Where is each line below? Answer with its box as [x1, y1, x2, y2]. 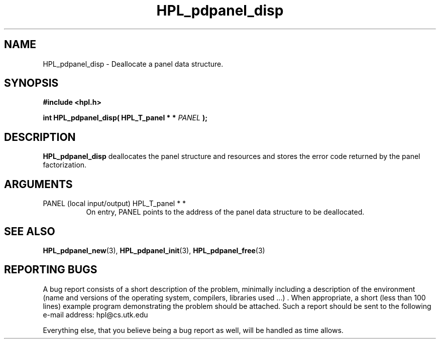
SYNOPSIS [4, 77, 59, 90]
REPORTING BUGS [4, 263, 97, 276]
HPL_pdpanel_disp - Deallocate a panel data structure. [43, 59, 224, 68]
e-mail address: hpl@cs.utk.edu [43, 310, 148, 319]
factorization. [43, 160, 87, 169]
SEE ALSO [4, 225, 55, 238]
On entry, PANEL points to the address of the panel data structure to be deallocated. [86, 208, 365, 217]
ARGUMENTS [4, 178, 73, 191]
